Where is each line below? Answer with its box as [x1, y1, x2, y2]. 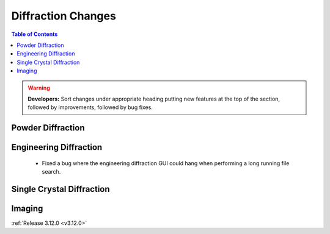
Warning [28, 84, 50, 91]
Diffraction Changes [11, 9, 116, 23]
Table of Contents [11, 30, 58, 38]
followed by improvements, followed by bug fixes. [28, 104, 153, 111]
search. [42, 168, 61, 175]
